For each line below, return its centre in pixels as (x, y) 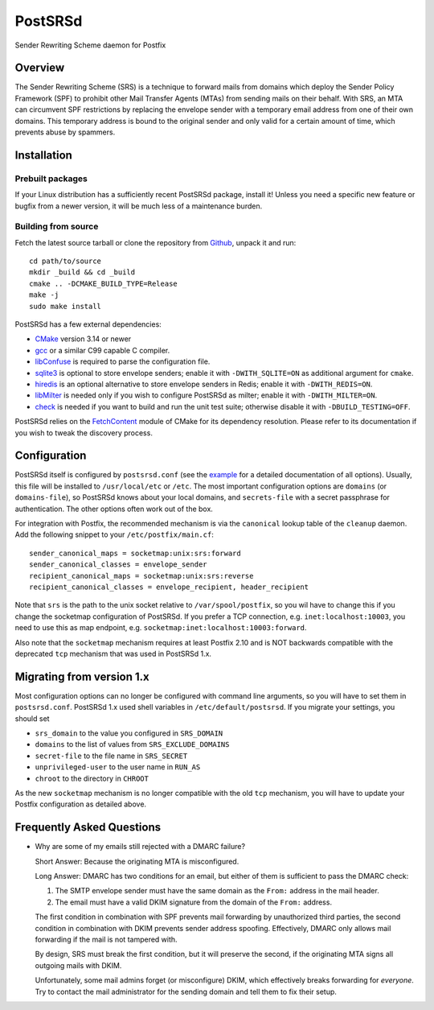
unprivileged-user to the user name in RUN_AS (118, 767)
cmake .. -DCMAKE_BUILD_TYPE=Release (104, 283)
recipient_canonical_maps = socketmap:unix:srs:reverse (141, 576)
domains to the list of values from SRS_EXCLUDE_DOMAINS (132, 744)
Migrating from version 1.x (82, 676)
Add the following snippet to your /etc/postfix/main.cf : (115, 534)
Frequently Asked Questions (88, 828)
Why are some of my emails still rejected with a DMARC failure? (140, 847)
